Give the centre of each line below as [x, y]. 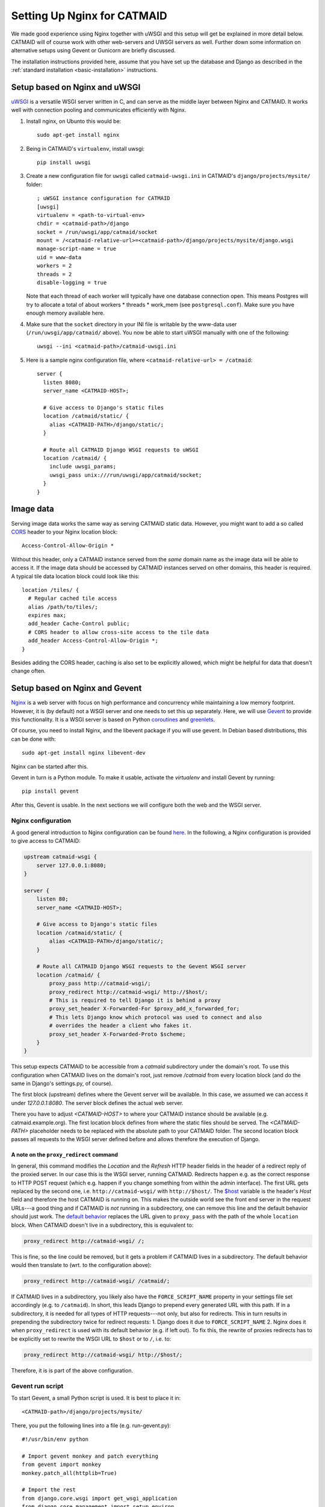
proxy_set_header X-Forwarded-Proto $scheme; [117, 1034]
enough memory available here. [65, 313]
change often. [29, 671]
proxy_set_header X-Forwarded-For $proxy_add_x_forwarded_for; [144, 1009]
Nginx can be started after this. [50, 766]
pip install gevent [51, 791]
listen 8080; [62, 382]
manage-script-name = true [77, 249]
